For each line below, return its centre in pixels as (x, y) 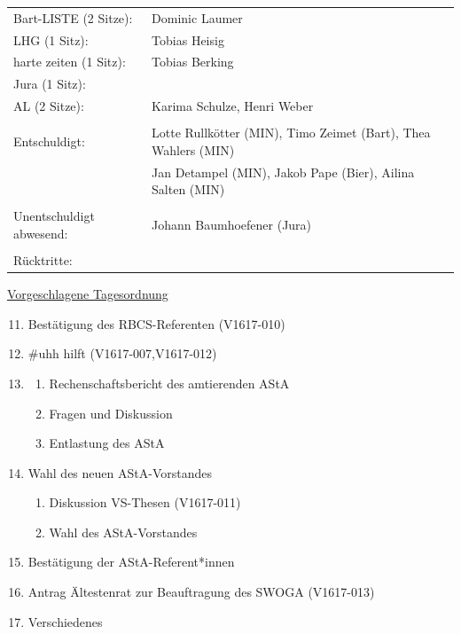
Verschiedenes (65, 621)
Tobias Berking (193, 62)
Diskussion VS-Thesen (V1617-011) (145, 502)
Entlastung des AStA (107, 443)
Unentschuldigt (54, 216)
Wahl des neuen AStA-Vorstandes (120, 472)
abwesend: (41, 233)
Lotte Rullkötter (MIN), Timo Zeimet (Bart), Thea (291, 133)
